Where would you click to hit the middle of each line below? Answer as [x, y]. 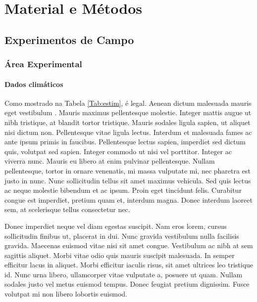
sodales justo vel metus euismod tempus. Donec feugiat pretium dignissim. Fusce [127, 284]
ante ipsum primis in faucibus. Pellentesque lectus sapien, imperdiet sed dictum [125, 142]
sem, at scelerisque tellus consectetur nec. [67, 209]
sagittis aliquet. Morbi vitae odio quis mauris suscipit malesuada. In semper [120, 255]
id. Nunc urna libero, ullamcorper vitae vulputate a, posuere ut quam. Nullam [124, 274]
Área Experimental [43, 64]
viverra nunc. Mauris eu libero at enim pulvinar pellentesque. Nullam [110, 161]
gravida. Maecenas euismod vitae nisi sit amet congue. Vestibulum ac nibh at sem [129, 245]
